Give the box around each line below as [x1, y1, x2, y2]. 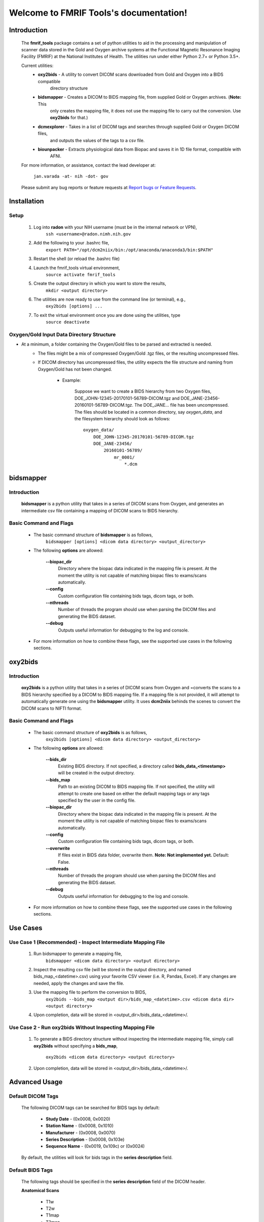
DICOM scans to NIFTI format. [21, 705, 82, 711]
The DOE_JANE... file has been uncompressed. [134, 402, 229, 408]
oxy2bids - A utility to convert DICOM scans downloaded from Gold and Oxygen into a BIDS [38, 71, 223, 78]
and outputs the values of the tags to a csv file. [50, 137, 145, 143]
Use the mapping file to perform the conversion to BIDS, [33, 989, 147, 995]
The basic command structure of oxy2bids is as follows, [33, 729, 148, 735]
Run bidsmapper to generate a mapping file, [33, 951, 122, 957]
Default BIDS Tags [9, 1166, 53, 1173]
